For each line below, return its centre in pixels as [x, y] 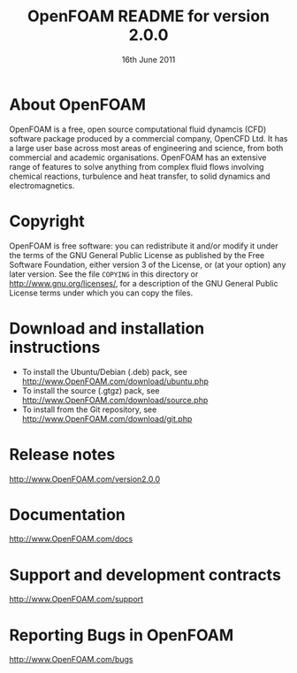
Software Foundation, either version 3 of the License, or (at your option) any [148, 264]
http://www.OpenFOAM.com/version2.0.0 [85, 478]
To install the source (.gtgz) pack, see [91, 390]
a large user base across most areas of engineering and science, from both [146, 148]
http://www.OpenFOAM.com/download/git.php [107, 418]
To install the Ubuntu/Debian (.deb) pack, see [104, 371]
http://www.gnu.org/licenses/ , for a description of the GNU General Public [144, 283]
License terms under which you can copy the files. [101, 293]
